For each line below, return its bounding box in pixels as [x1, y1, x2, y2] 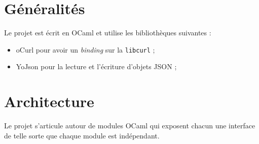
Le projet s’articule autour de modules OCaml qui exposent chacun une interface [4, 120, 255, 131]
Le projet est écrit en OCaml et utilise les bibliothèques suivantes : [4, 27, 211, 38]
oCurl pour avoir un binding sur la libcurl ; [16, 44, 155, 55]
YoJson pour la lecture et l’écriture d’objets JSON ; [16, 61, 177, 72]
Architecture [4, 91, 94, 112]
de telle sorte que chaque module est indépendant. [4, 130, 160, 140]
